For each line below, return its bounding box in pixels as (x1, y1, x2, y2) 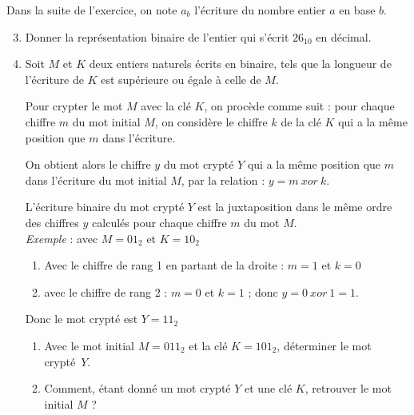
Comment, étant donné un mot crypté (44, 380, 231, 397)
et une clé (245, 380, 293, 397)
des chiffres (25, 213, 79, 230)
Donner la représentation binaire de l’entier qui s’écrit (25, 28, 289, 45)
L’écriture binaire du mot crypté (25, 198, 185, 215)
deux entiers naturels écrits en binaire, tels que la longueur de (89, 55, 392, 72)
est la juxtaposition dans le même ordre (197, 198, 392, 215)
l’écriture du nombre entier (194, 2, 326, 18)
